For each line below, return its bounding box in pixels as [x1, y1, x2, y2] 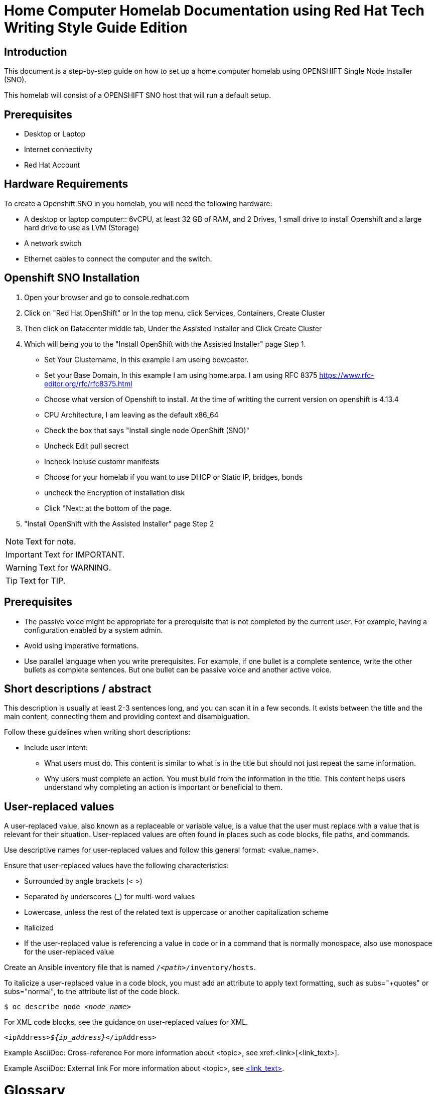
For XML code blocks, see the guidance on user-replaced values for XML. [4, 1018, 248, 1027]
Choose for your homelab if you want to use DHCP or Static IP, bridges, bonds [44, 472, 303, 481]
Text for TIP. [20, 575, 66, 586]
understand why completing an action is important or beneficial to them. [44, 783, 282, 792]
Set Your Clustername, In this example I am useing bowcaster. [44, 355, 249, 364]
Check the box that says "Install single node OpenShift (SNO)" [44, 426, 250, 435]
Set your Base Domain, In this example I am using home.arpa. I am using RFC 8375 [44, 370, 318, 379]
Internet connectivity [24, 145, 93, 154]
